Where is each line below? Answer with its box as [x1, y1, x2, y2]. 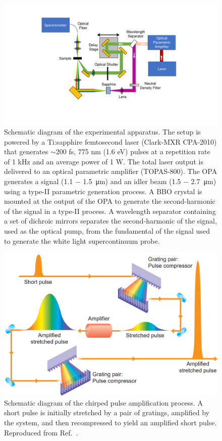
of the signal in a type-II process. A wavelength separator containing [4, 205, 216, 216]
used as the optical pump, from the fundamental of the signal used [4, 226, 210, 236]
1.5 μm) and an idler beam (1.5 [83, 176, 181, 187]
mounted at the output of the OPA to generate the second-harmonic [4, 196, 215, 206]
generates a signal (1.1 [4, 176, 73, 187]
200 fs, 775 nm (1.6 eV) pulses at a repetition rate [55, 146, 210, 157]
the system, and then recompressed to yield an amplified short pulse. [4, 417, 217, 427]
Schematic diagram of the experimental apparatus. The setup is [4, 126, 201, 137]
